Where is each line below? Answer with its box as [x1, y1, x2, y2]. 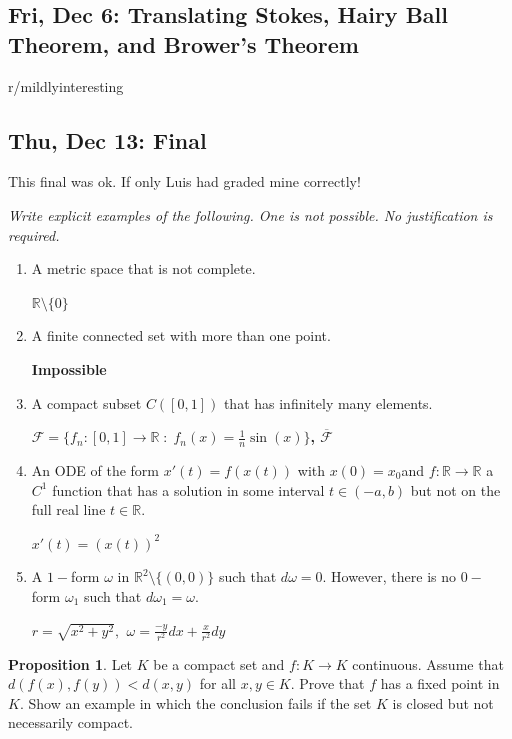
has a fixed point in [380, 673, 500, 694]
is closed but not [392, 692, 494, 713]
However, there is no [331, 566, 457, 587]
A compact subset [31, 392, 142, 413]
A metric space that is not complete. [31, 258, 256, 279]
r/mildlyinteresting [8, 75, 124, 96]
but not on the [410, 479, 501, 500]
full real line [31, 499, 106, 520]
